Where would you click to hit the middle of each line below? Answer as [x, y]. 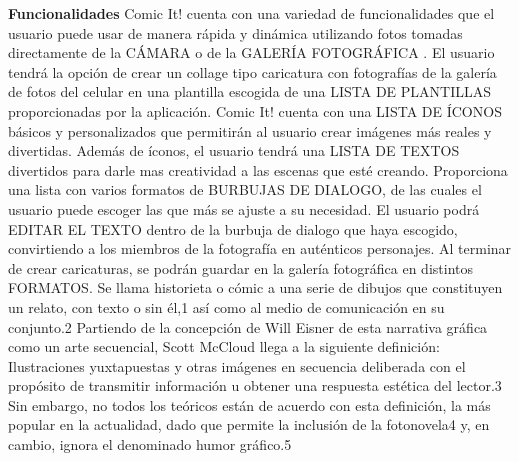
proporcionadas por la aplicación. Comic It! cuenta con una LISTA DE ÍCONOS [255, 110]
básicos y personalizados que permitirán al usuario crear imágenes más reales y [250, 130]
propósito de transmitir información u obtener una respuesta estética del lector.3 [255, 385]
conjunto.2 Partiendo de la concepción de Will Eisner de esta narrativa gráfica [248, 326]
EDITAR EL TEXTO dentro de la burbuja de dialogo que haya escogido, [233, 228]
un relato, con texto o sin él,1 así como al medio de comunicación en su [226, 306]
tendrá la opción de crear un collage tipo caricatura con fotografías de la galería [252, 71]
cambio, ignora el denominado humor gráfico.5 [150, 444]
